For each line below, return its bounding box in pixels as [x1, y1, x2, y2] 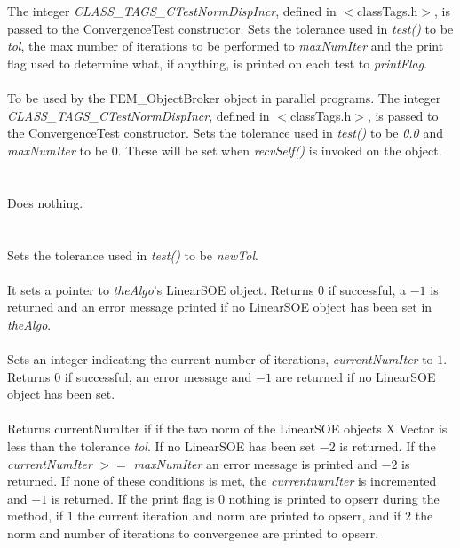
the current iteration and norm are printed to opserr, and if [77, 506, 401, 525]
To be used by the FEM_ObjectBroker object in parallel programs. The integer [7, 89, 441, 107]
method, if [7, 506, 64, 525]
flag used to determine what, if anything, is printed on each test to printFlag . [7, 53, 428, 72]
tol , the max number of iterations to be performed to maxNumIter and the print [7, 36, 444, 55]
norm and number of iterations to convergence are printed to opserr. [7, 524, 379, 542]
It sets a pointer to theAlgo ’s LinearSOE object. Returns [7, 280, 314, 298]
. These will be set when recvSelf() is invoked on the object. [117, 140, 442, 159]
